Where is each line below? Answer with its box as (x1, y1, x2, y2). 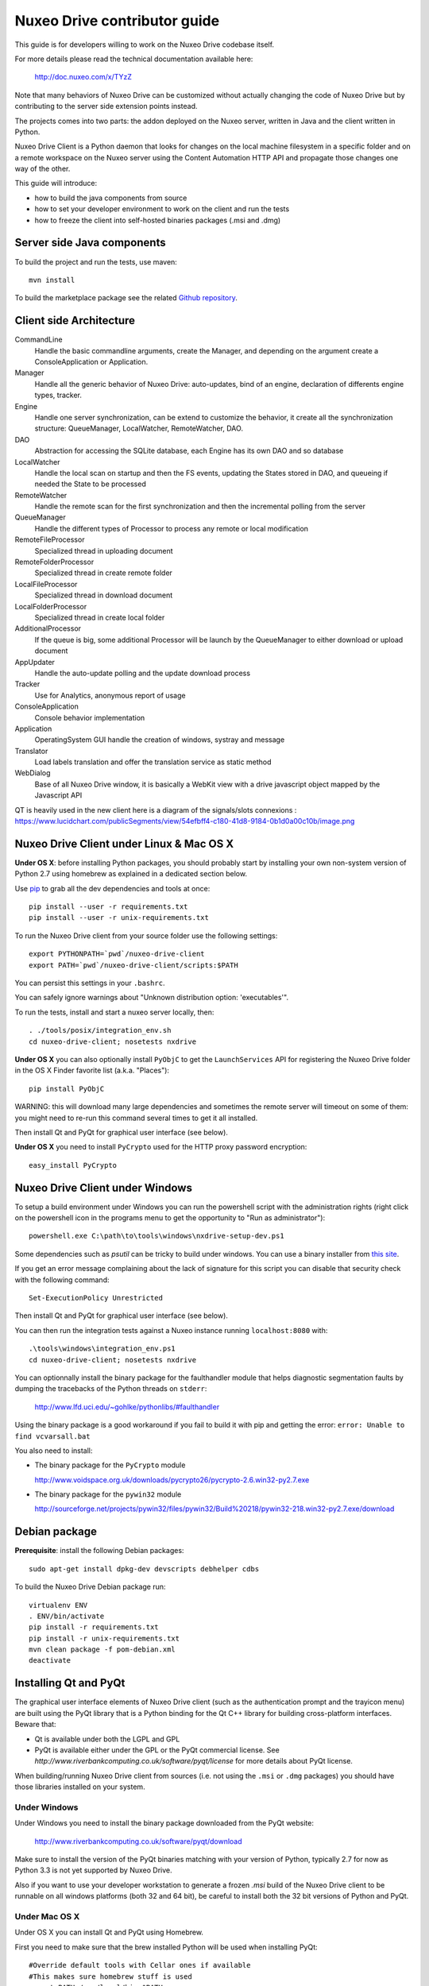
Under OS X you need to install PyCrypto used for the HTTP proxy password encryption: (14, 1142, 307, 1152)
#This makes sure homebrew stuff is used (29, 1972, 192, 1981)
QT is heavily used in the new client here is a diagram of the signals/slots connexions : (14, 805, 297, 814)
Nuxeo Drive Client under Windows (14, 1180, 192, 1195)
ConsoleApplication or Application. (34, 357, 149, 366)
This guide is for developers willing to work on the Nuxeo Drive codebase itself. (14, 40, 274, 49)
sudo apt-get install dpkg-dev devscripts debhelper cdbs (29, 1564, 260, 1573)
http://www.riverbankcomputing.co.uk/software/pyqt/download (34, 1836, 242, 1846)
